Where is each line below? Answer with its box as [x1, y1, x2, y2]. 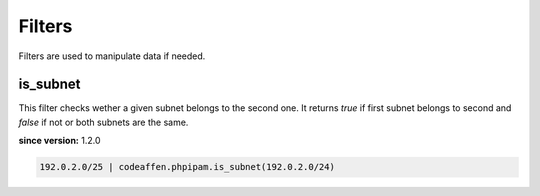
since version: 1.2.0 [18, 135, 101, 147]
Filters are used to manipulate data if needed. [18, 50, 206, 62]
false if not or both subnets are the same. [18, 116, 189, 128]
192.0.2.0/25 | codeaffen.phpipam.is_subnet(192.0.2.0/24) [39, 161, 335, 173]
